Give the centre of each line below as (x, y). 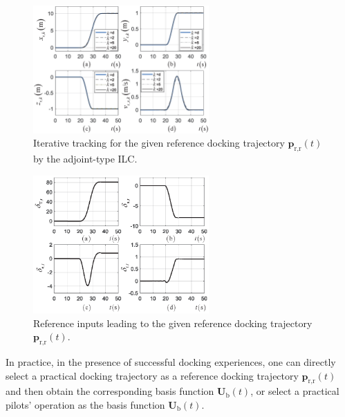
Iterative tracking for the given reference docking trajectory (159, 143)
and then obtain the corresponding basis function (110, 391)
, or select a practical (295, 391)
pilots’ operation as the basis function (85, 404)
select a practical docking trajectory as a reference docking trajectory (152, 375)
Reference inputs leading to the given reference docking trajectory (173, 323)
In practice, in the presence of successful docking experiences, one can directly (171, 362)
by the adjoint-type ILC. (85, 159)
